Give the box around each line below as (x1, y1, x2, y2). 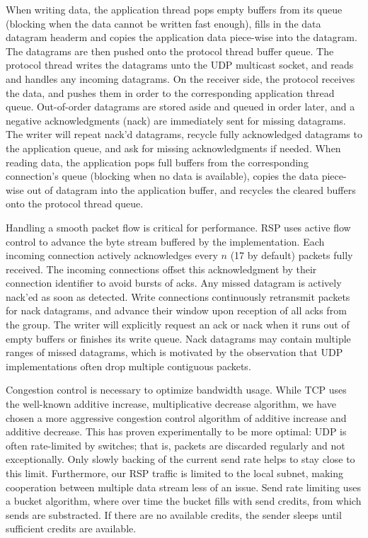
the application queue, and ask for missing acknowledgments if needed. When (6, 140, 341, 155)
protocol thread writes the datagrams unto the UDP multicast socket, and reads (6, 57, 354, 72)
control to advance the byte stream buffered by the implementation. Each (6, 234, 325, 248)
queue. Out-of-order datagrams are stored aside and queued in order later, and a (6, 99, 355, 114)
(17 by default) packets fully (230, 248, 353, 263)
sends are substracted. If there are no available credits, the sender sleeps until (6, 507, 342, 522)
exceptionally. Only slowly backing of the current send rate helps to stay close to (6, 452, 355, 467)
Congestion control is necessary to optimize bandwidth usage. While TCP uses (6, 382, 347, 397)
